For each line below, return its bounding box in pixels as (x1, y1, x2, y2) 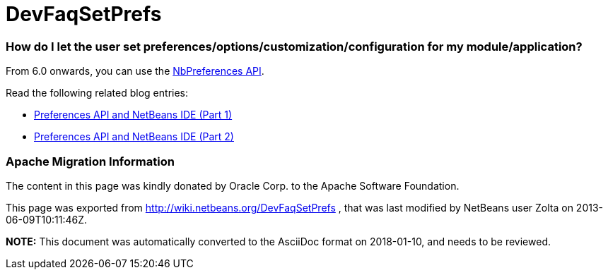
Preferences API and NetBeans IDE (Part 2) (34, 130, 234, 143)
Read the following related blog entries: (6, 87, 189, 99)
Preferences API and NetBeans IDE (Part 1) (34, 109, 233, 121)
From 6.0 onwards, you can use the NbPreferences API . (6, 65, 264, 78)
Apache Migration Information (6, 154, 175, 169)
